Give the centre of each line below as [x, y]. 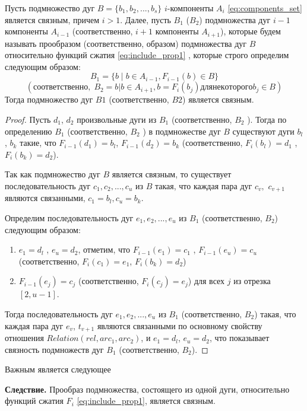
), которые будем [250, 31]
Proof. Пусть [28, 120]
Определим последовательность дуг [69, 218]
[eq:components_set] [265, 8]
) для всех [206, 281]
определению [29, 131]
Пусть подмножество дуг [50, 8]
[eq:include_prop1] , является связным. [146, 401]
